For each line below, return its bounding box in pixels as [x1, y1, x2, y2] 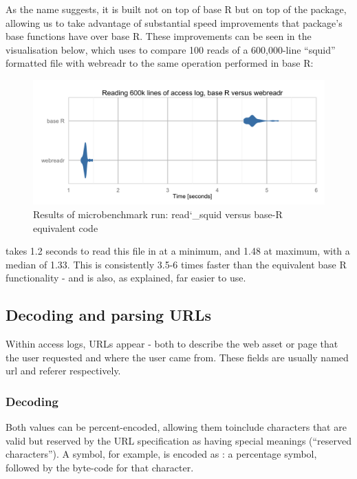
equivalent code [33, 220, 98, 235]
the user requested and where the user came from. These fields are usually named [6, 350, 349, 364]
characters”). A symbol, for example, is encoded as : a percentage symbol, [6, 447, 317, 461]
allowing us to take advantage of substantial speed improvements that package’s [6, 15, 343, 30]
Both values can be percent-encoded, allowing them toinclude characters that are [6, 420, 347, 434]
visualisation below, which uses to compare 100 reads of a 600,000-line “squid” [6, 42, 336, 56]
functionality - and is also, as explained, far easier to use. [6, 270, 246, 285]
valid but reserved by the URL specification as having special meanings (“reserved [6, 433, 352, 447]
